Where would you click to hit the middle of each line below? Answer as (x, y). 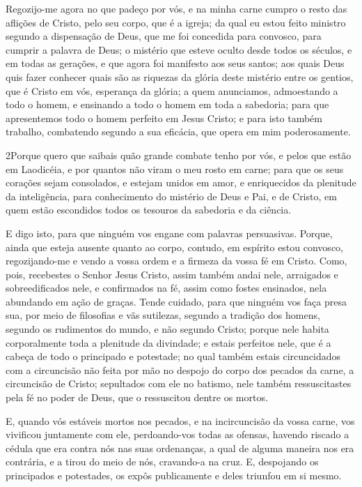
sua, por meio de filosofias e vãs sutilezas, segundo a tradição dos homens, (163, 315)
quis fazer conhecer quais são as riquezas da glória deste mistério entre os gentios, (180, 76)
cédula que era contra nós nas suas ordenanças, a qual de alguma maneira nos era (180, 448)
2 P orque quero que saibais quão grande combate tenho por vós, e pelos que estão (179, 155)
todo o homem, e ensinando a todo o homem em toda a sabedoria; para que (167, 104)
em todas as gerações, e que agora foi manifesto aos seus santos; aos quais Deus (175, 63)
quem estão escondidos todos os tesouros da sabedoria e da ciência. (149, 210)
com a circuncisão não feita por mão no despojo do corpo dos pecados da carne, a (180, 369)
